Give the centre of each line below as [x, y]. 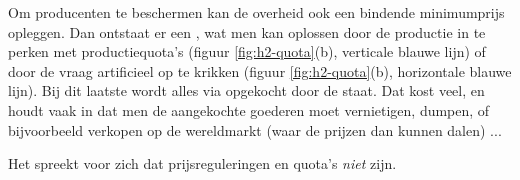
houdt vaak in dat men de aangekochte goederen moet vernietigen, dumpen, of [249, 109]
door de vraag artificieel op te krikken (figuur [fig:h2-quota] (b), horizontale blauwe [260, 70]
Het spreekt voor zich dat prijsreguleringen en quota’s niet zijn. [202, 163]
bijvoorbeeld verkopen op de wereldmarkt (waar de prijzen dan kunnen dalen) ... [255, 129]
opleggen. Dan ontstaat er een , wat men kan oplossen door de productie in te [247, 31]
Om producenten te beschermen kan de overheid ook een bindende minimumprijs [256, 12]
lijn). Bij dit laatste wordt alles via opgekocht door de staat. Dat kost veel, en [246, 90]
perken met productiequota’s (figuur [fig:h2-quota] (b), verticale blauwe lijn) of [247, 51]
